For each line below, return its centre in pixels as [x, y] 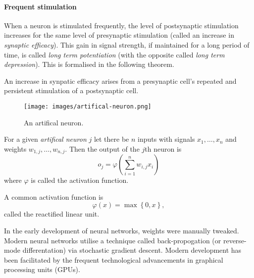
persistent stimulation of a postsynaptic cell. [71, 90]
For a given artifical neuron [45, 139]
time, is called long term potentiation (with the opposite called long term [114, 54]
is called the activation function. [80, 180]
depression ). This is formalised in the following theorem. [89, 64]
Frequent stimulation [40, 6]
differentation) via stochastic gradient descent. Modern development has [132, 250]
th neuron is [163, 148]
